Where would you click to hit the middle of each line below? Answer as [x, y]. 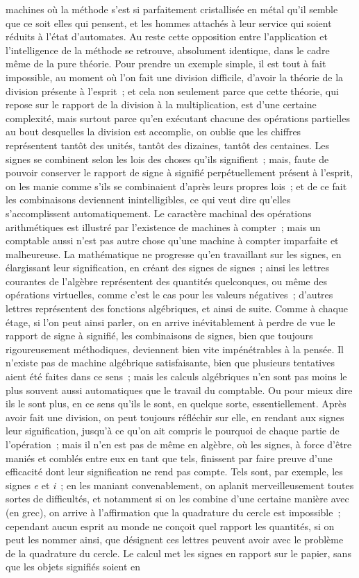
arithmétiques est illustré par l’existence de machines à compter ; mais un [163, 227]
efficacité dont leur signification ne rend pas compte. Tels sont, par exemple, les [174, 471]
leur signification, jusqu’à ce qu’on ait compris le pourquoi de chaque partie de [173, 431]
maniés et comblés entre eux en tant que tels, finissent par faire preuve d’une [169, 458]
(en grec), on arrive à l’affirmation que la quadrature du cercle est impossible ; [173, 512]
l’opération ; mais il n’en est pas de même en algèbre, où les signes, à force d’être [179, 444]
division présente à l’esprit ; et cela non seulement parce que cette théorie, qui [172, 91]
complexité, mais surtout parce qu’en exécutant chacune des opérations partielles [178, 118]
